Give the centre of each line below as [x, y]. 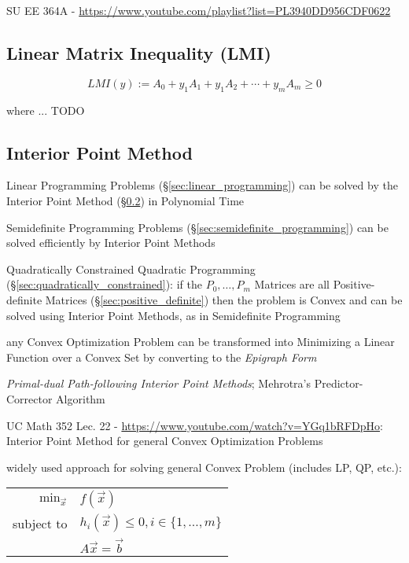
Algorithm [81, 398]
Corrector [29, 398]
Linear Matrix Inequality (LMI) [139, 52]
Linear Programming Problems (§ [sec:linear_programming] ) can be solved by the [202, 185]
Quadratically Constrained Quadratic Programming [131, 269]
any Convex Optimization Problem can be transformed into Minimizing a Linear [201, 342]
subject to [40, 523]
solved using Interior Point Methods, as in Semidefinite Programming [173, 315]
